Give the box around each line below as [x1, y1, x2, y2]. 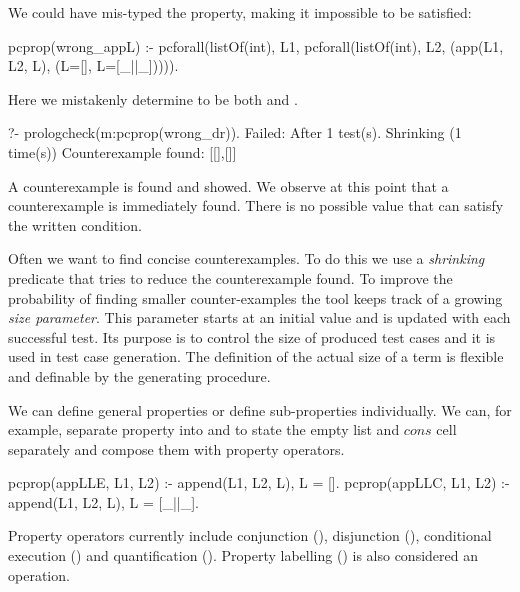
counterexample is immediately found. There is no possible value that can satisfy [8, 195, 504, 216]
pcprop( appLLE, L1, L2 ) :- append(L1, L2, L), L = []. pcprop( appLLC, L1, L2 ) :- [8, 472, 510, 493]
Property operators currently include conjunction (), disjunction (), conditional [8, 525, 492, 546]
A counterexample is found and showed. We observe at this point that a [8, 175, 449, 196]
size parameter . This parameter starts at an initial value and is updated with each [8, 307, 511, 328]
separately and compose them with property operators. [8, 438, 345, 459]
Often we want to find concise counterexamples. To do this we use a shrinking [8, 248, 485, 269]
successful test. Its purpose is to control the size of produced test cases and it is [8, 326, 496, 347]
